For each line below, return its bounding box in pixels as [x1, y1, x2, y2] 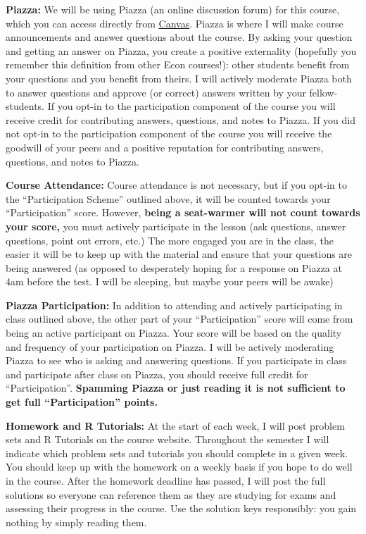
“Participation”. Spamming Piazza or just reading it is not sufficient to [6, 380, 346, 395]
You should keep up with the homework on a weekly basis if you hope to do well [6, 459, 353, 474]
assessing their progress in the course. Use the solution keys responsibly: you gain [6, 501, 357, 516]
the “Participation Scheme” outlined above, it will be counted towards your [6, 191, 331, 206]
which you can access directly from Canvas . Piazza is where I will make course [6, 15, 343, 30]
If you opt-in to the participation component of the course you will [47, 99, 336, 113]
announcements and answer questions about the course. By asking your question [6, 30, 353, 44]
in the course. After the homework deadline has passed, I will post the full [6, 473, 326, 488]
